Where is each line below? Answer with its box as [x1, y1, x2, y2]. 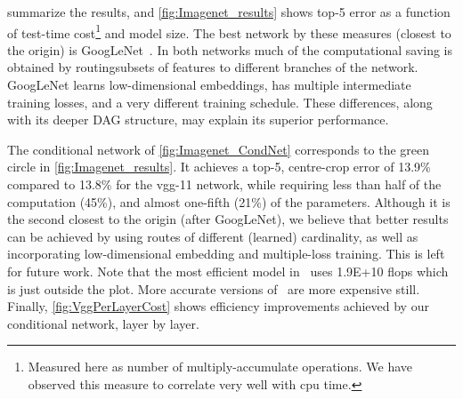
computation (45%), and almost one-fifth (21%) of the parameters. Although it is [7, 192, 451, 211]
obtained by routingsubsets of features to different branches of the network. [7, 58, 418, 76]
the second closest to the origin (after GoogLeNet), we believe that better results [7, 210, 449, 228]
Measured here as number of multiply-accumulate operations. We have [28, 357, 413, 376]
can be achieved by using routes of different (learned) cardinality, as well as [7, 227, 418, 245]
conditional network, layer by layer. [7, 314, 199, 332]
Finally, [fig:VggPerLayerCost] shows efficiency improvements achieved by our [7, 297, 429, 315]
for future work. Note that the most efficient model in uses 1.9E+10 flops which [7, 261, 449, 280]
